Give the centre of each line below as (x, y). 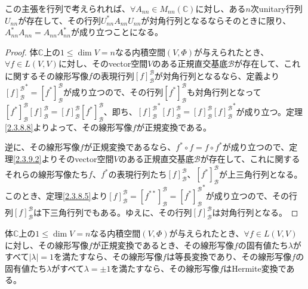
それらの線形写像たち (47, 174)
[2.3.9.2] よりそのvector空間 (64, 159)
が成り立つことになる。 (117, 32)
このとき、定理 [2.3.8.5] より (56, 195)
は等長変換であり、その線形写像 (229, 257)
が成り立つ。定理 (269, 111)
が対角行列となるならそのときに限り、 (216, 20)
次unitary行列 (276, 8)
